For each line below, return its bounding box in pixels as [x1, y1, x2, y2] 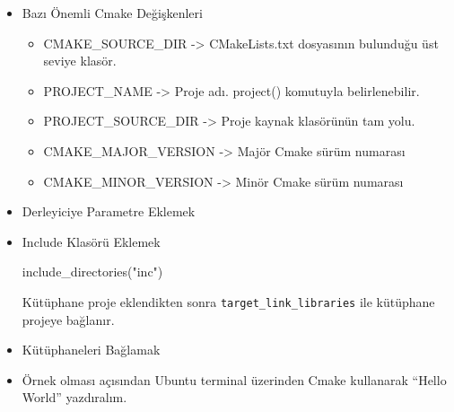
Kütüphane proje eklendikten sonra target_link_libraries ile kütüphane [22, 292, 435, 311]
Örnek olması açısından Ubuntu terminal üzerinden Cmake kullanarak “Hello [22, 370, 447, 389]
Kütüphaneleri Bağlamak [22, 340, 161, 359]
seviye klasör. [43, 51, 117, 70]
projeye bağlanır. [22, 310, 115, 329]
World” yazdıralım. [22, 388, 127, 407]
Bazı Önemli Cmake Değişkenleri [22, 4, 203, 22]
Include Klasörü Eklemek [22, 232, 161, 250]
